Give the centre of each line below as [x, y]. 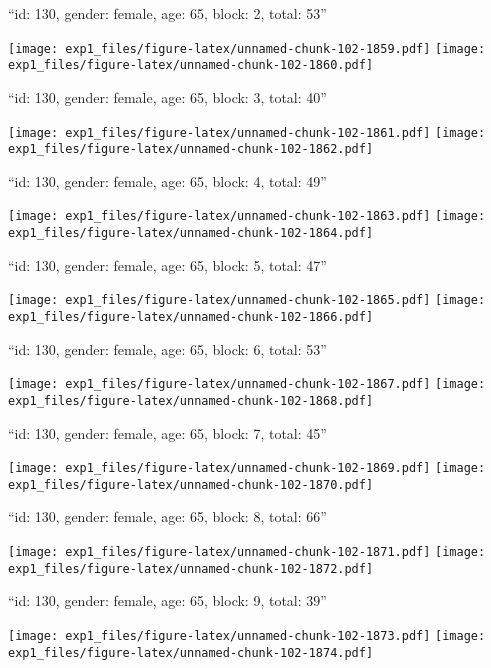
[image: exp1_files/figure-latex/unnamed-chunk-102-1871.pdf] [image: [247, 552]
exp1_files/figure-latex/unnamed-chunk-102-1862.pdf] [191, 149]
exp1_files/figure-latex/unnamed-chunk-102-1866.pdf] [191, 316]
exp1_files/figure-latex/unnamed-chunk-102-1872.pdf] [191, 568]
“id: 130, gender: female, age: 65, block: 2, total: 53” [167, 13]
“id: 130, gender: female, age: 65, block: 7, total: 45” [167, 432]
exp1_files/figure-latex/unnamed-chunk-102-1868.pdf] [191, 400]
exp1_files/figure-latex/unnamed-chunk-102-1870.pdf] [191, 484]
